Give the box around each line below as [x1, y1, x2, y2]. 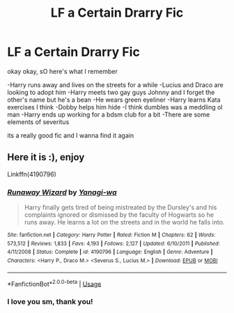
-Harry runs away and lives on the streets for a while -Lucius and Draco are [7, 80, 224, 89]
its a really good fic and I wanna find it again [7, 131, 134, 139]
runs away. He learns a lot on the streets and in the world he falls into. [24, 218, 225, 227]
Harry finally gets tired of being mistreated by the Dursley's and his [24, 204, 217, 212]
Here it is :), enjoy [7, 151, 85, 163]
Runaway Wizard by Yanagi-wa [7, 187, 117, 197]
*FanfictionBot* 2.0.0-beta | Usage [7, 278, 102, 288]
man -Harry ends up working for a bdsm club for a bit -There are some [7, 110, 210, 119]
